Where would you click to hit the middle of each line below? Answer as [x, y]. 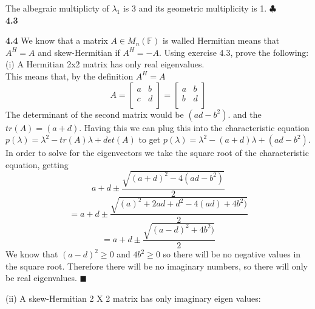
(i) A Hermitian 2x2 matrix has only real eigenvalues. [105, 64]
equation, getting [37, 164]
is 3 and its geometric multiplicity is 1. [195, 8]
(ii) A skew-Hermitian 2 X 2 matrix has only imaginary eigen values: [133, 298]
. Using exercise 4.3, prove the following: [234, 52]
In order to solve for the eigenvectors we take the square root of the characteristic [157, 153]
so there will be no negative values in [232, 254]
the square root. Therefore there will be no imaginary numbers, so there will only [157, 266]
